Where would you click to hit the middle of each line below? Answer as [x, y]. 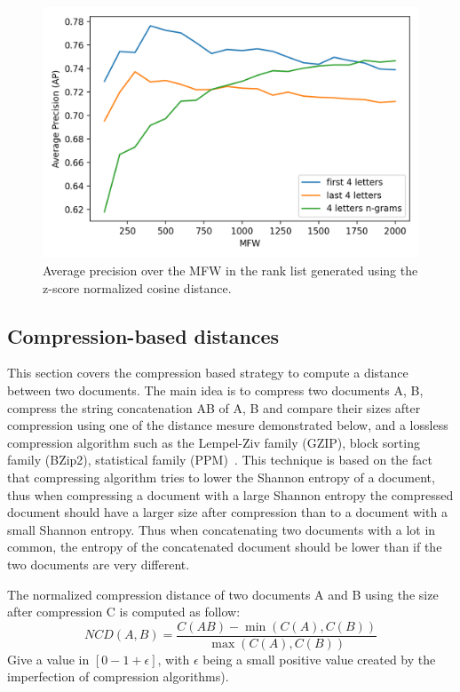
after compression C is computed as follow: [124, 612]
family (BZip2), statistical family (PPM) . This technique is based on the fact [220, 460]
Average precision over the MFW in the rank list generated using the [230, 270]
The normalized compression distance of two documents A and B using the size [223, 594]
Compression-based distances [143, 335]
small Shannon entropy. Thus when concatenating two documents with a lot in [222, 529]
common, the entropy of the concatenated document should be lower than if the [225, 547]
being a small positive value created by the [319, 659]
